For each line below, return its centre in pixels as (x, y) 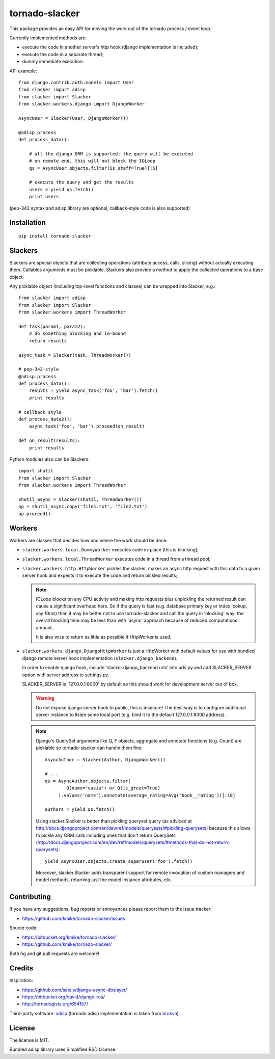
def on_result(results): (49, 441)
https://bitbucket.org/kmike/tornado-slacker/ (69, 937)
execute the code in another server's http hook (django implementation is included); (110, 47)
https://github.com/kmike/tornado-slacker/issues (74, 918)
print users (44, 197)
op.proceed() (35, 514)
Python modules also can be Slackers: (50, 459)
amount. (45, 627)
